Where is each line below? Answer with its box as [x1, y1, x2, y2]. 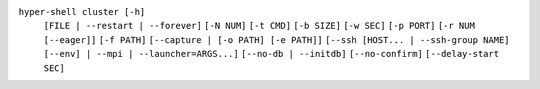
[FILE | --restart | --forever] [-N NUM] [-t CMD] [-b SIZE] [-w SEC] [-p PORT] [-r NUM [43, 20, 475, 32]
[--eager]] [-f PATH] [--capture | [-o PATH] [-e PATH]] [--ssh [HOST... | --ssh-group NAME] [43, 34, 510, 45]
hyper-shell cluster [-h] [18, 6, 146, 17]
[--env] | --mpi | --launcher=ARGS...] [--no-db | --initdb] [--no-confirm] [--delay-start [43, 48, 500, 60]
